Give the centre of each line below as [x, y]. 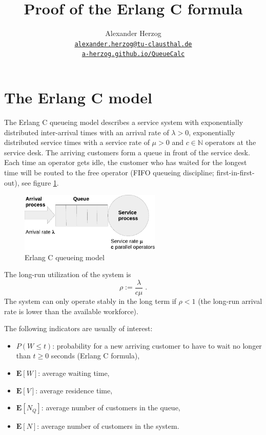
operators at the [231, 142]
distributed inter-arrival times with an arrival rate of [87, 132]
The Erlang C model [78, 97]
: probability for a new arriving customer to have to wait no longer [157, 345]
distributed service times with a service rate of [77, 142]
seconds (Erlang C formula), [95, 356]
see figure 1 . [40, 182]
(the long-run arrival [230, 301]
